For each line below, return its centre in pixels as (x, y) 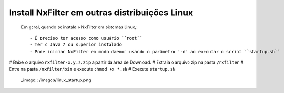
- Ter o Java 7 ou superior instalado (76, 45)
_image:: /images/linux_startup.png (56, 80)
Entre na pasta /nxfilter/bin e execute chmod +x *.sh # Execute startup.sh (92, 69)
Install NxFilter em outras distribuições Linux (101, 13)
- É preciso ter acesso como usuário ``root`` (86, 38)
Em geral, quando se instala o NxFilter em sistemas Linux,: (79, 27)
